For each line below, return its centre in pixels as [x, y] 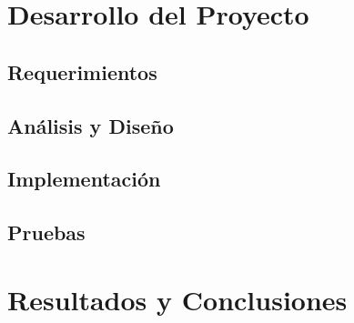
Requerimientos [82, 71]
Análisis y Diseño [91, 125]
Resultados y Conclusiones [177, 299]
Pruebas [46, 232]
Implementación [84, 179]
